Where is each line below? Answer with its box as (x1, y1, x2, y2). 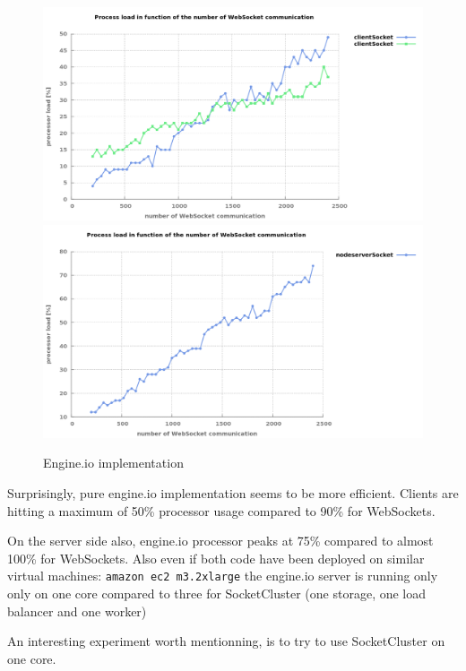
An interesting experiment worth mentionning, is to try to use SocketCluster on (7, 632, 445, 650)
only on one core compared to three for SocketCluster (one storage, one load (7, 583, 427, 602)
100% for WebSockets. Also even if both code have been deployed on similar (7, 548, 425, 567)
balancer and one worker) (7, 601, 147, 620)
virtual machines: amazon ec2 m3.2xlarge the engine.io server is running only (7, 566, 438, 585)
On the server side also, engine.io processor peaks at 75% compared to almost (7, 531, 434, 550)
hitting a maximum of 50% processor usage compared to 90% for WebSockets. (7, 501, 436, 520)
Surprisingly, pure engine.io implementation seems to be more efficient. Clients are (7, 483, 459, 502)
